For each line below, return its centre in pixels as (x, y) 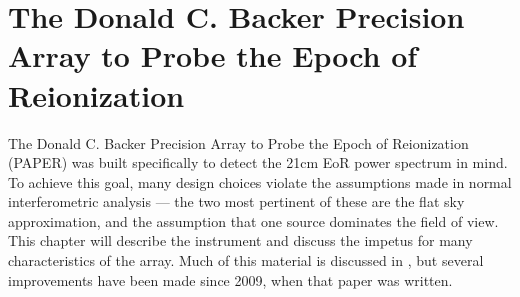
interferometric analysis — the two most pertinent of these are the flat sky (236, 201)
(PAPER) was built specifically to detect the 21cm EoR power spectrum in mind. (258, 162)
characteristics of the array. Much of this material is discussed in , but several (246, 260)
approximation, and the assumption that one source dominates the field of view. (253, 220)
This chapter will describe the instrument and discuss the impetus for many (240, 240)
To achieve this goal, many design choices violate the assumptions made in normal (260, 181)
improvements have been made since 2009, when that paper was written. (230, 279)
